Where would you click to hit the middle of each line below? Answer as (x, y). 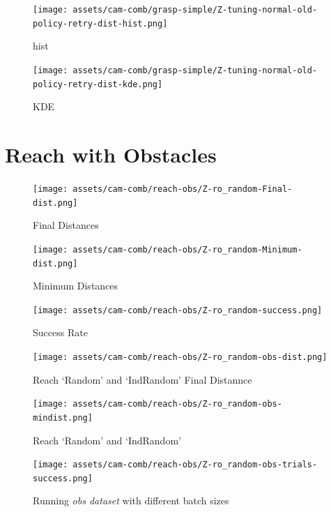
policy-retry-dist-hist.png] (100, 23)
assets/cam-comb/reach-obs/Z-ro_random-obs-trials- (195, 465)
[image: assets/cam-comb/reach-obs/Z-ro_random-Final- (163, 189)
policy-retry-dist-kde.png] (98, 84)
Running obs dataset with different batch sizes (131, 500)
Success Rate (60, 332)
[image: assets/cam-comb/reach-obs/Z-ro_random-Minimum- (168, 249)
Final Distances (66, 225)
